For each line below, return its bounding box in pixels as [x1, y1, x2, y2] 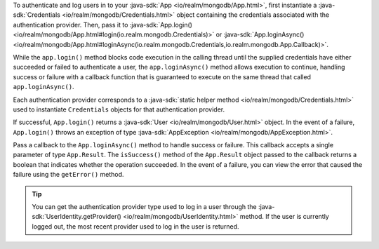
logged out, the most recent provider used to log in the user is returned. [32, 222, 239, 231]
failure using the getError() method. [13, 170, 124, 179]
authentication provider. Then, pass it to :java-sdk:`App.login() [13, 20, 193, 29]
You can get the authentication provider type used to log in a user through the [32, 203, 258, 211]
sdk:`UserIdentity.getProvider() [32, 213, 122, 221]
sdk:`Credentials [13, 11, 61, 19]
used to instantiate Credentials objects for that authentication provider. [13, 105, 225, 114]
